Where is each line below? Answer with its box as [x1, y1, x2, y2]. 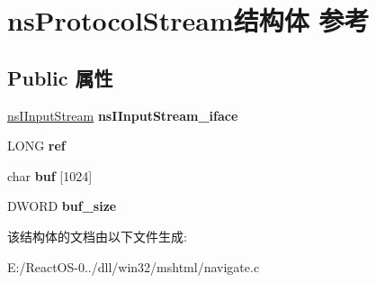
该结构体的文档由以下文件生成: [7, 226, 187, 245]
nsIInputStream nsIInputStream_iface [7, 105, 238, 124]
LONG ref [7, 136, 66, 155]
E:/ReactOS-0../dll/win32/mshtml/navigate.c [7, 257, 260, 276]
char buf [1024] [7, 166, 93, 185]
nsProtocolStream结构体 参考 [7, 2, 370, 39]
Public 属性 [7, 63, 113, 91]
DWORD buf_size [7, 196, 117, 215]
